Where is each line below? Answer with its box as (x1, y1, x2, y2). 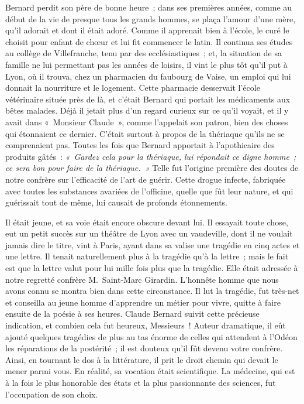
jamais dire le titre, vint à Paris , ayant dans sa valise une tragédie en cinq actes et (5, 238, 300, 251)
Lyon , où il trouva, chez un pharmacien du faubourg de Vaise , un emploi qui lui (5, 70, 291, 82)
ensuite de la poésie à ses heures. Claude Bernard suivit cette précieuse (5, 307, 260, 320)
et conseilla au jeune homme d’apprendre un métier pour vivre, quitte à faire (5, 296, 281, 308)
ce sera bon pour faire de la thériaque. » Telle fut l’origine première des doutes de (5, 162, 299, 174)
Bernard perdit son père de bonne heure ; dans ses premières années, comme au (5, 1, 292, 13)
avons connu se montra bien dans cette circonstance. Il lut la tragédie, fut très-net (5, 285, 299, 297)
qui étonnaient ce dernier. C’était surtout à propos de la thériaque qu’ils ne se (5, 127, 285, 139)
